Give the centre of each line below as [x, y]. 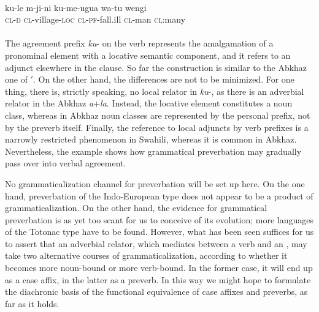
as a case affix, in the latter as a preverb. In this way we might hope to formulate [158, 279]
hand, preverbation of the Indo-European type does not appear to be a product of [159, 195]
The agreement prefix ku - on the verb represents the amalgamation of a [139, 43]
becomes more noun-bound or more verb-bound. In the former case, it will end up [159, 268]
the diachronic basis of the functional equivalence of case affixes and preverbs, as [156, 292]
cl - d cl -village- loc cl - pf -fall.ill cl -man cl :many [95, 19]
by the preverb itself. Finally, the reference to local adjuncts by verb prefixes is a [157, 127]
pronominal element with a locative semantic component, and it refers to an [148, 55]
